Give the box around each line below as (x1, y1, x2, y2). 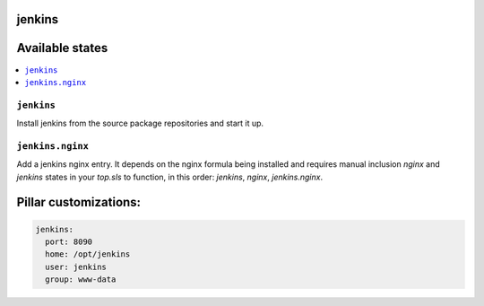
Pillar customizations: (16, 195, 142, 210)
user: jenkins (45, 261, 108, 272)
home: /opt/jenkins (45, 249, 131, 259)
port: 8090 (45, 236, 93, 247)
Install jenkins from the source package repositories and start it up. (16, 118, 264, 129)
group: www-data (45, 275, 117, 284)
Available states (16, 40, 108, 56)
